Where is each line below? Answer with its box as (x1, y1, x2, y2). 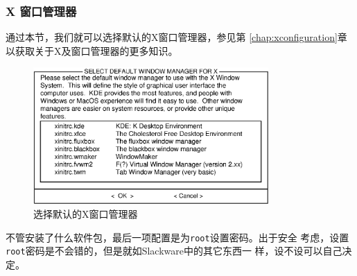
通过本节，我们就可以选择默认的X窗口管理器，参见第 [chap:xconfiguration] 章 (6, 30, 347, 44)
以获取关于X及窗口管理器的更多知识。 (6, 43, 178, 58)
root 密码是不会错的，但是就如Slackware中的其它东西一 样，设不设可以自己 (6, 243, 342, 258)
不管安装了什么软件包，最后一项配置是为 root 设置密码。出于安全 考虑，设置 (6, 230, 349, 244)
